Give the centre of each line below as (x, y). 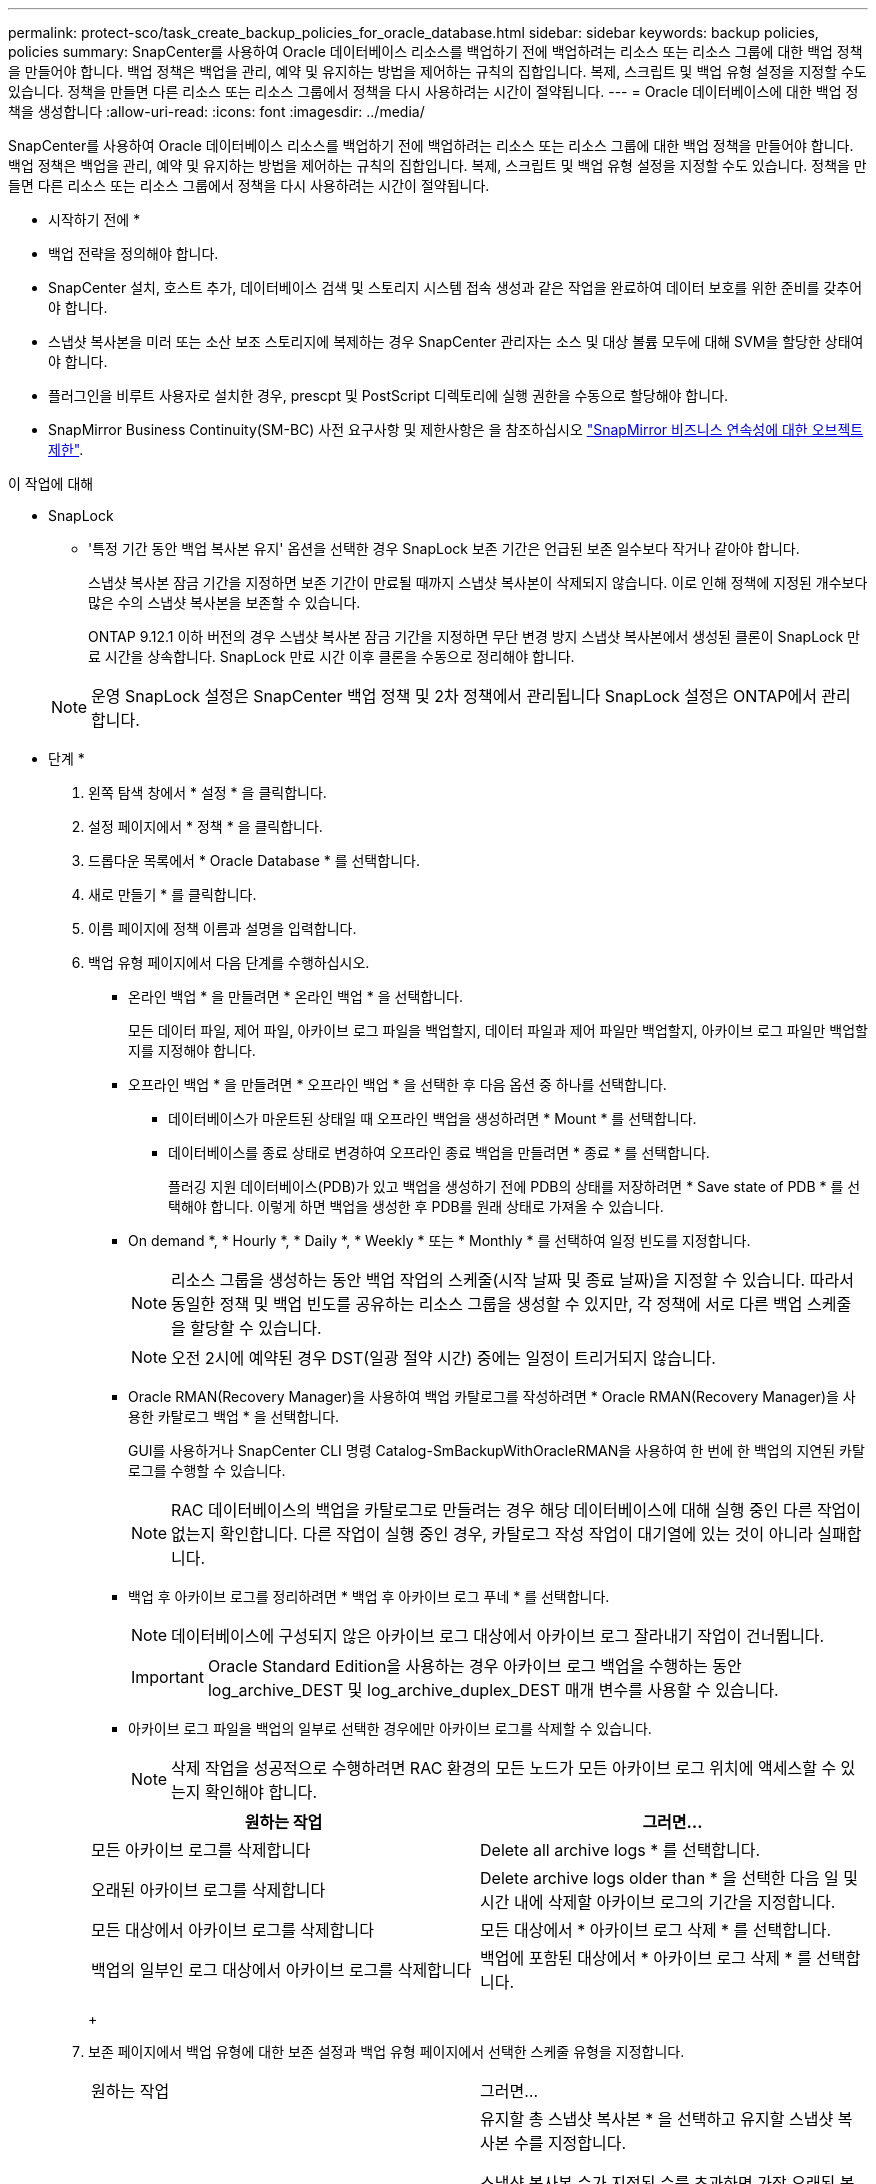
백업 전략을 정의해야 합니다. (133, 253)
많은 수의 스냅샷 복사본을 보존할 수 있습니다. (224, 602)
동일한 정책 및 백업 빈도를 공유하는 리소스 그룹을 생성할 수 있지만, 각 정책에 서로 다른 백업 (487, 1304)
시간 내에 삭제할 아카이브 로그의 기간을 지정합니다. (658, 1902)
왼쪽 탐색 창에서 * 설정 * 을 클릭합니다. (207, 792)
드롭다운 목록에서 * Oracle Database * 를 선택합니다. (254, 860)
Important (167, 1677)
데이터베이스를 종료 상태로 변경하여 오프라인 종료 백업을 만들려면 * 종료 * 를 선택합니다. (439, 1152)
